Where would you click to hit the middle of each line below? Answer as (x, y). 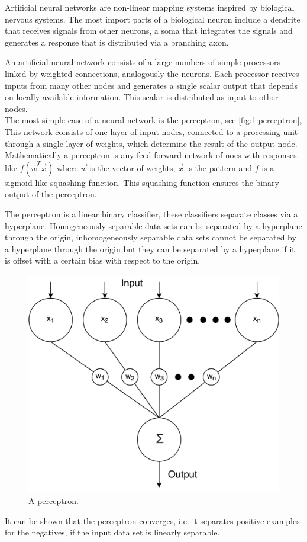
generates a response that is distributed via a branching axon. (117, 42)
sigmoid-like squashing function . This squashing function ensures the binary (142, 182)
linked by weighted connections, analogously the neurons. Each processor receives (152, 73)
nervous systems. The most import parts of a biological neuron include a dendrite (153, 19)
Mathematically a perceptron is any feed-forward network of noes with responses (151, 155)
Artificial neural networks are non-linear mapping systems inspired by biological (150, 7)
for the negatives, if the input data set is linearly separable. (112, 532)
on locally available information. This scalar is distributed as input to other (142, 97)
